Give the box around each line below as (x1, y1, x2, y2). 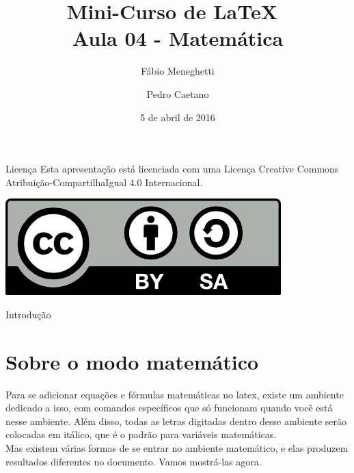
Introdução (5, 307, 51, 321)
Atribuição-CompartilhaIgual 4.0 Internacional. (5, 175, 203, 189)
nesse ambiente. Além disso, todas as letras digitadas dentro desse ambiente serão (5, 413, 347, 428)
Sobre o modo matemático (5, 347, 259, 375)
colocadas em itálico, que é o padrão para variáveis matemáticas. (5, 427, 277, 442)
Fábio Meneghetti (141, 64, 215, 78)
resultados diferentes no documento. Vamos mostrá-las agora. (5, 454, 262, 468)
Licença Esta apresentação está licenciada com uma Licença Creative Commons (5, 162, 339, 176)
